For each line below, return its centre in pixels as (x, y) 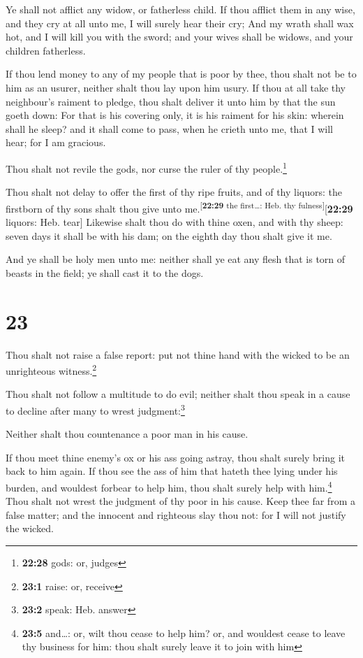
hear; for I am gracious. (56, 142)
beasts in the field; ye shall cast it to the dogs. (105, 272)
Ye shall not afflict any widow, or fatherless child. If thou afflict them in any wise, (180, 9)
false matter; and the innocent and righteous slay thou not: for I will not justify (176, 514)
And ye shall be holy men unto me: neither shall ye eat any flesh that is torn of (176, 259)
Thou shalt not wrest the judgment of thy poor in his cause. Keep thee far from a (180, 501)
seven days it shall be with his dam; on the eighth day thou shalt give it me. (169, 235)
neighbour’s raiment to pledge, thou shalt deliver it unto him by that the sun (171, 101)
